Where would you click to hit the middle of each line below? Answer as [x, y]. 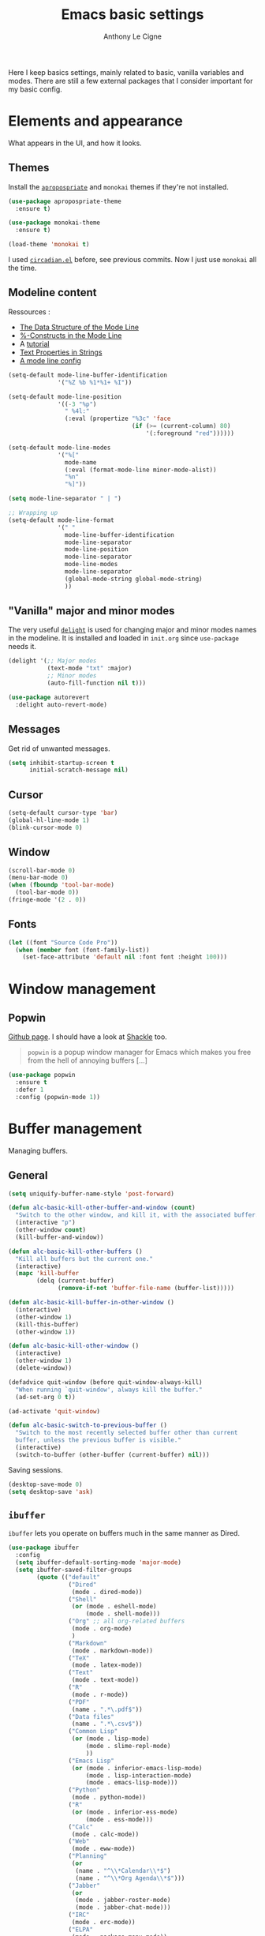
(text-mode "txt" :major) [90, 669]
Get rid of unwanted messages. [59, 749]
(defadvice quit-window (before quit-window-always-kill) [105, 1382]
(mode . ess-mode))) [119, 1819]
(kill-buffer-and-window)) [60, 1237]
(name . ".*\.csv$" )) [107, 1724]
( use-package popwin [42, 1075]
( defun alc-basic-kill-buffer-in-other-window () [91, 1303]
